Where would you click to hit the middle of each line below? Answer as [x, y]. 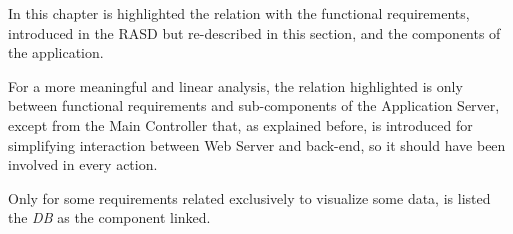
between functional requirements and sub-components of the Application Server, [254, 105]
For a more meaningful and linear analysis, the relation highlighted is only [235, 85]
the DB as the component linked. [109, 217]
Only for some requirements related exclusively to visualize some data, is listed [249, 197]
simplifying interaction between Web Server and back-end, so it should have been [257, 144]
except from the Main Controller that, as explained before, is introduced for [240, 124]
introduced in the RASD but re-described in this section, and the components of [254, 32]
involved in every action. [83, 164]
